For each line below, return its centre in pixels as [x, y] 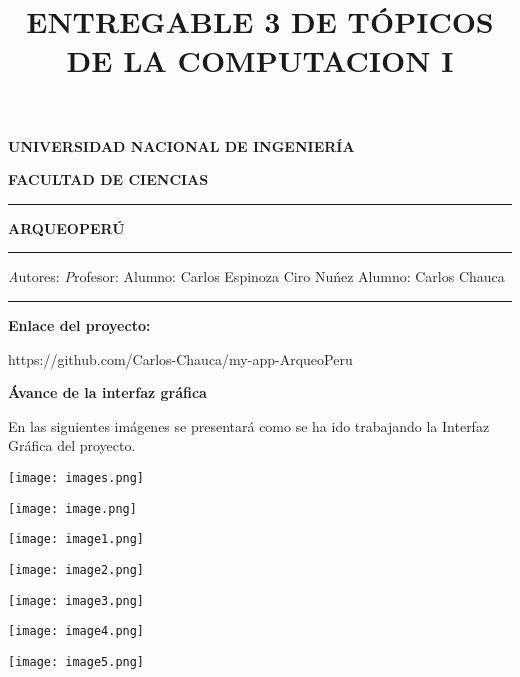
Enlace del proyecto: [79, 324]
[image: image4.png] [76, 631]
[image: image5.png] [76, 661]
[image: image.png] [72, 508]
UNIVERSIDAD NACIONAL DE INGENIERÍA [181, 145]
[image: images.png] [76, 477]
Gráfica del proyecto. [72, 445]
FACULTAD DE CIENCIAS [108, 179]
